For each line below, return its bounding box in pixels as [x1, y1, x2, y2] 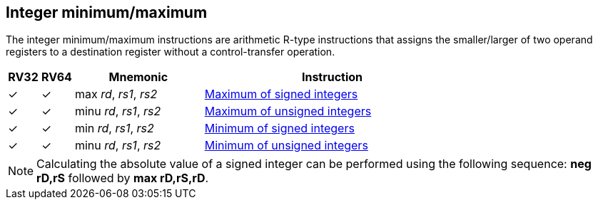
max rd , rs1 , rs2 [74, 87, 158, 102]
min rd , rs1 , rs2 [74, 121, 154, 136]
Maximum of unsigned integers [204, 104, 372, 119]
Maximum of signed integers [204, 87, 358, 102]
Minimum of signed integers [204, 121, 355, 136]
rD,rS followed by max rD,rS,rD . [36, 171, 209, 186]
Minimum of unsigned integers [204, 138, 368, 153]
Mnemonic [108, 70, 168, 85]
